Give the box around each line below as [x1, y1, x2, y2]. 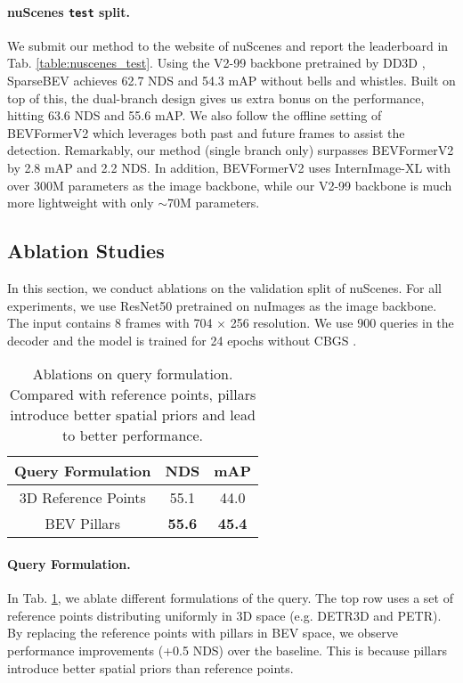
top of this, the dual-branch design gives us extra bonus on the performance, [7, 88, 425, 107]
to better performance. [62, 425, 203, 446]
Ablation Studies [7, 237, 165, 264]
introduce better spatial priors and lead [10, 404, 256, 426]
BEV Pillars [45, 513, 120, 534]
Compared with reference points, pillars [9, 384, 256, 405]
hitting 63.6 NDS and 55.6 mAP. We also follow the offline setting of [7, 106, 382, 125]
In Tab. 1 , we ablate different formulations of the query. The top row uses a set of [7, 589, 453, 607]
